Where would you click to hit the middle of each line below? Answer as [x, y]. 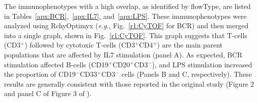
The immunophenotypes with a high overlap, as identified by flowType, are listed [128, 6]
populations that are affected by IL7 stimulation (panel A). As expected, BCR [123, 54]
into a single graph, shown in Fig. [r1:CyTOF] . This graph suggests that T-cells [126, 35]
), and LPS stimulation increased [202, 64]
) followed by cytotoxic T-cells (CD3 [80, 45]
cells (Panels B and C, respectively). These [187, 74]
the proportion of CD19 [40, 74]
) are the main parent [190, 45]
